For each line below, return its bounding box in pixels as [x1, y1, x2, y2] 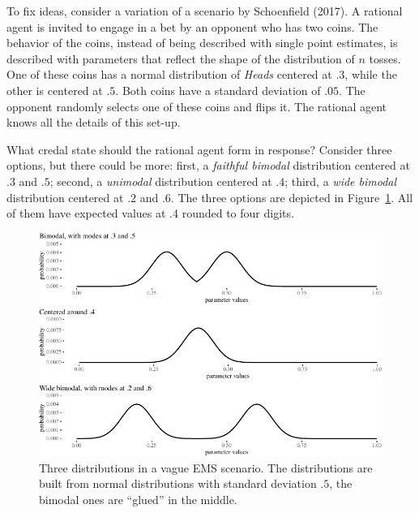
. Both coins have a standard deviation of [115, 81, 321, 98]
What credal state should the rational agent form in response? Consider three [6, 140, 392, 157]
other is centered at [6, 81, 103, 98]
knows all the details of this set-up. [6, 114, 181, 131]
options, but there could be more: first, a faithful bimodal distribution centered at [6, 157, 410, 174]
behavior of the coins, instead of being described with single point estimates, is [6, 34, 398, 51]
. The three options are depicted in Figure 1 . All [170, 188, 413, 205]
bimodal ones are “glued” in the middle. [39, 490, 237, 507]
